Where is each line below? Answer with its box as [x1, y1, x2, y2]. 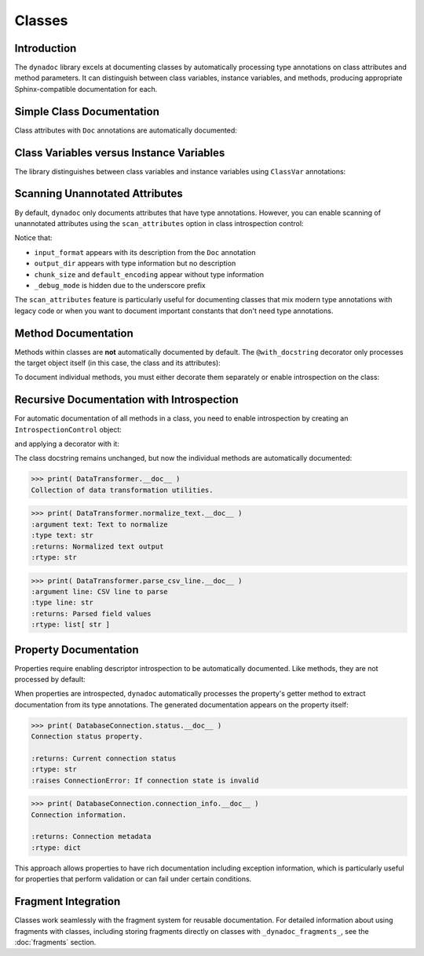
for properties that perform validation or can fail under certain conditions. [14, 874, 252, 884]
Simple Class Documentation [14, 104, 160, 118]
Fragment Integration [14, 895, 121, 908]
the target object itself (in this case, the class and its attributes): [14, 358, 221, 367]
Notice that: [14, 233, 53, 243]
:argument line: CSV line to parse [31, 587, 168, 596]
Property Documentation [14, 643, 139, 656]
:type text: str [31, 531, 94, 540]
